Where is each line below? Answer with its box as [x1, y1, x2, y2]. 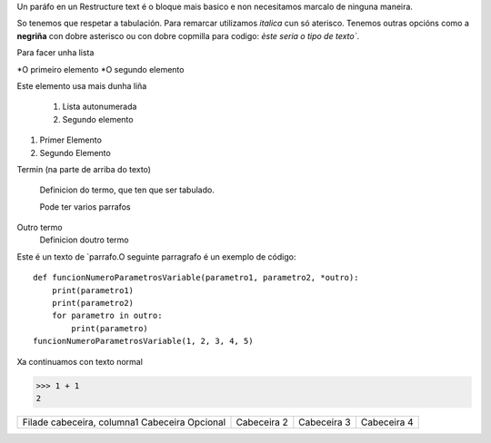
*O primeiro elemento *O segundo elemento [16, 64, 185, 74]
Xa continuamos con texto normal [16, 356, 143, 367]
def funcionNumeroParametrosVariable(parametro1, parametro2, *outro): [33, 272, 359, 283]
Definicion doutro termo [39, 234, 129, 245]
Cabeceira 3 [298, 416, 351, 428]
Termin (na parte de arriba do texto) [16, 163, 152, 174]
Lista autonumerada [62, 101, 137, 113]
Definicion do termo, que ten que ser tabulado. [39, 184, 215, 195]
